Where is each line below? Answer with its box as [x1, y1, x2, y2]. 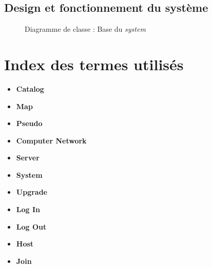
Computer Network [16, 135, 87, 146]
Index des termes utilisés [4, 53, 184, 74]
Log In [16, 204, 40, 215]
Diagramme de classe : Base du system [25, 24, 146, 34]
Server [16, 152, 40, 163]
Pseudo [16, 118, 43, 129]
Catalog [16, 83, 44, 94]
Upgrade [16, 187, 47, 197]
